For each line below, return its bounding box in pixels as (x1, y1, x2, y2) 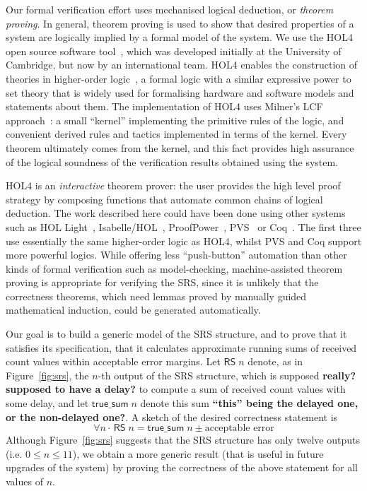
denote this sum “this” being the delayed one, (140, 396, 359, 410)
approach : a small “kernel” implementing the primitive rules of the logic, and (6, 112, 344, 127)
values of (6, 474, 43, 488)
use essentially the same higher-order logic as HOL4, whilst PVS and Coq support (6, 233, 362, 248)
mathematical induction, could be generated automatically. (6, 302, 261, 317)
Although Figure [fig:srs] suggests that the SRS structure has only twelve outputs (6, 432, 360, 447)
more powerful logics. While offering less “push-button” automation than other (6, 247, 347, 262)
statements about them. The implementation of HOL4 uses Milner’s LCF (6, 99, 323, 114)
